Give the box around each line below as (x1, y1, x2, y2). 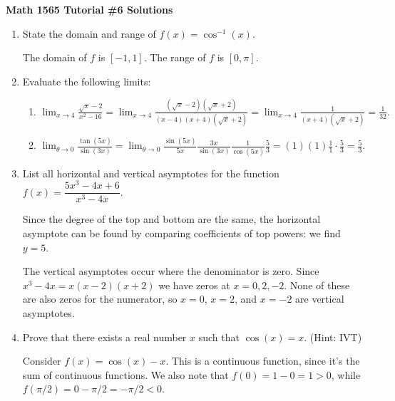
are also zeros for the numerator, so (22, 291, 178, 306)
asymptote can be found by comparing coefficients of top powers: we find (22, 225, 341, 240)
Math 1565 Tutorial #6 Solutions (6, 2, 173, 16)
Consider (22, 353, 61, 368)
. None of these (284, 277, 350, 292)
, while (331, 367, 361, 382)
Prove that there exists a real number (22, 329, 187, 344)
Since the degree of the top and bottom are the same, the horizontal (22, 212, 321, 226)
